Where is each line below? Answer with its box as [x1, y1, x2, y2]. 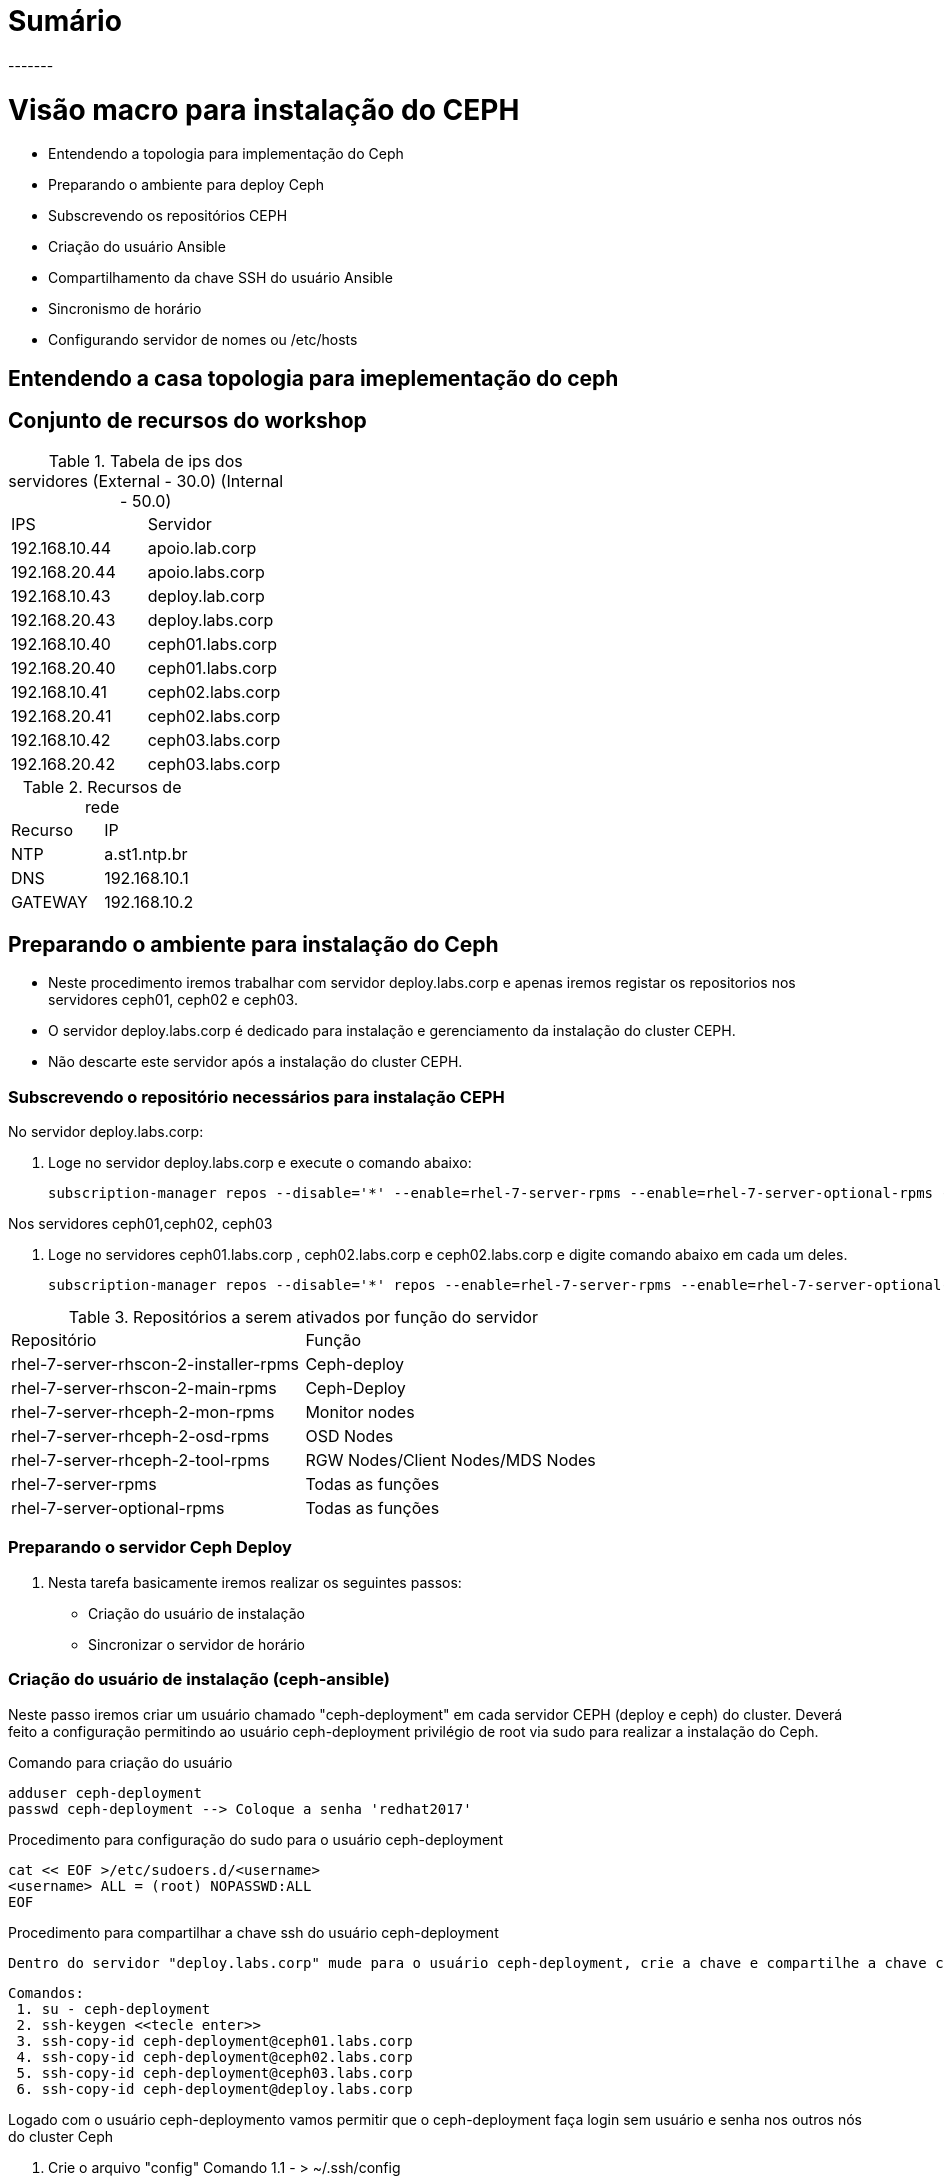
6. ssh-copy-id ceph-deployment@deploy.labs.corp [16, 2080, 413, 2097]
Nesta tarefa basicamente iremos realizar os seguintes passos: [48, 1573, 462, 1591]
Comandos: [8, 1984, 84, 2001]
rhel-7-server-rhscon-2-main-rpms [11, 1378, 277, 1399]
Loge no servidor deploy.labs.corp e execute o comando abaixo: [48, 1154, 472, 1172]
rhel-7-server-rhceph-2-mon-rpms [11, 1402, 275, 1423]
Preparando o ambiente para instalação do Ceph [8, 931, 499, 957]
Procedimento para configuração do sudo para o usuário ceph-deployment [8, 1830, 503, 1848]
